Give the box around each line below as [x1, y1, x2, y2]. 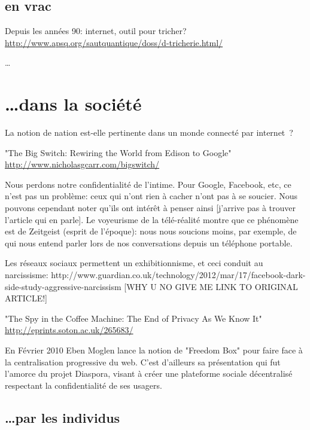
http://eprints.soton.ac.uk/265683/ [5, 324, 133, 336]
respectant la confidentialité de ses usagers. [5, 379, 162, 391]
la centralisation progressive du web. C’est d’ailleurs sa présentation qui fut [5, 355, 281, 368]
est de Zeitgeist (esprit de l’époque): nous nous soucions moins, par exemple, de [5, 225, 297, 237]
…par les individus [5, 408, 120, 426]
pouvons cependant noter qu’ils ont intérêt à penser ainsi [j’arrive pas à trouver [5, 202, 296, 214]
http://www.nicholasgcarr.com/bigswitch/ [5, 158, 160, 170]
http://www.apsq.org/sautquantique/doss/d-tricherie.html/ [5, 36, 223, 48]
